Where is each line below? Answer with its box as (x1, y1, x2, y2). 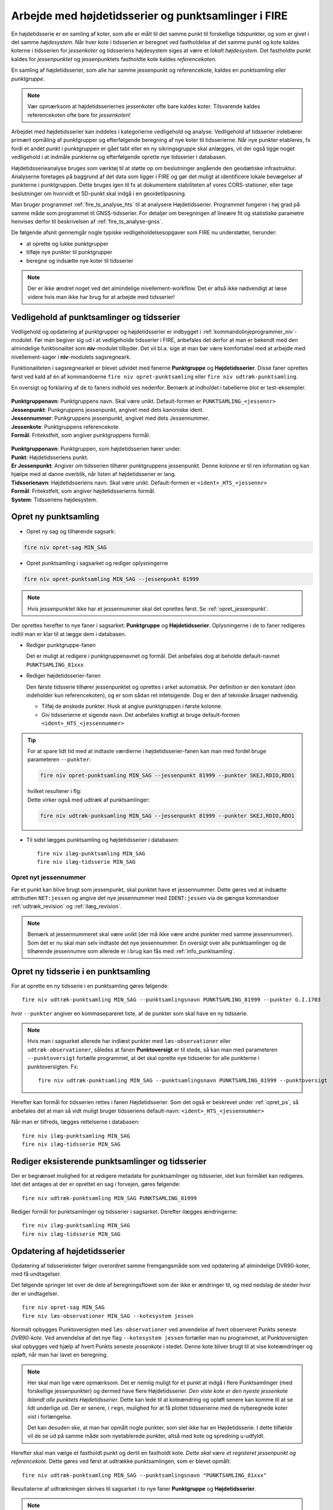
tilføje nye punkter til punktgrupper (26, 248, 113, 256)
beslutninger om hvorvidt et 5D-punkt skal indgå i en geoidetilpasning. (11, 190, 186, 197)
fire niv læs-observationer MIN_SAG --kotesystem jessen (22, 1312, 194, 1319)
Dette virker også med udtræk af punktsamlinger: (27, 796, 150, 803)
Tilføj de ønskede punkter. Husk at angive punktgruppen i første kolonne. (41, 702, 223, 710)
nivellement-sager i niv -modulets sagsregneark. (11, 353, 132, 361)
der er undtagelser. (11, 1290, 59, 1297)
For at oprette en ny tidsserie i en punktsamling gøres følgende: (11, 982, 169, 989)
